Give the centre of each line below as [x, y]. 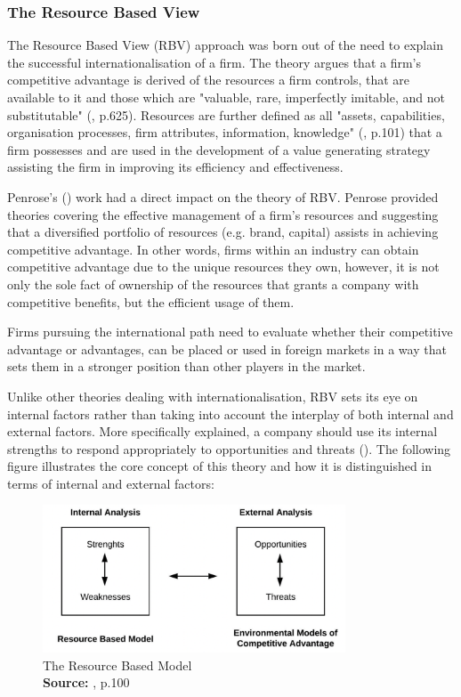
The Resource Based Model [117, 665]
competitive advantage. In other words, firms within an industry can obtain [213, 249]
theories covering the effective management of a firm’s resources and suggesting [223, 214]
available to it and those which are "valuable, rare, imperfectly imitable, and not [226, 97]
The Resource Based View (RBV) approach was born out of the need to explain [225, 45]
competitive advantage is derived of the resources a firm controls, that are [209, 80]
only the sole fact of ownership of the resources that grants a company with [213, 284]
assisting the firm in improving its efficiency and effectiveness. [175, 167]
